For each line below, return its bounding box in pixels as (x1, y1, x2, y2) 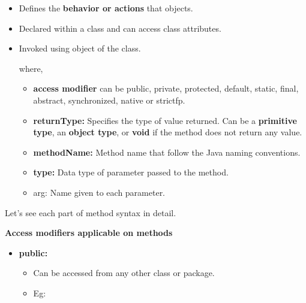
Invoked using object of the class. (19, 42, 141, 54)
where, (19, 62, 43, 74)
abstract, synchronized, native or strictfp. (33, 93, 185, 106)
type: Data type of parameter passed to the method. (33, 166, 229, 178)
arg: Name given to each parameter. (33, 186, 166, 198)
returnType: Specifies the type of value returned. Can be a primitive (33, 114, 297, 126)
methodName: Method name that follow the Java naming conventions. (33, 146, 301, 158)
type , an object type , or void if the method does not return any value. (33, 126, 302, 138)
